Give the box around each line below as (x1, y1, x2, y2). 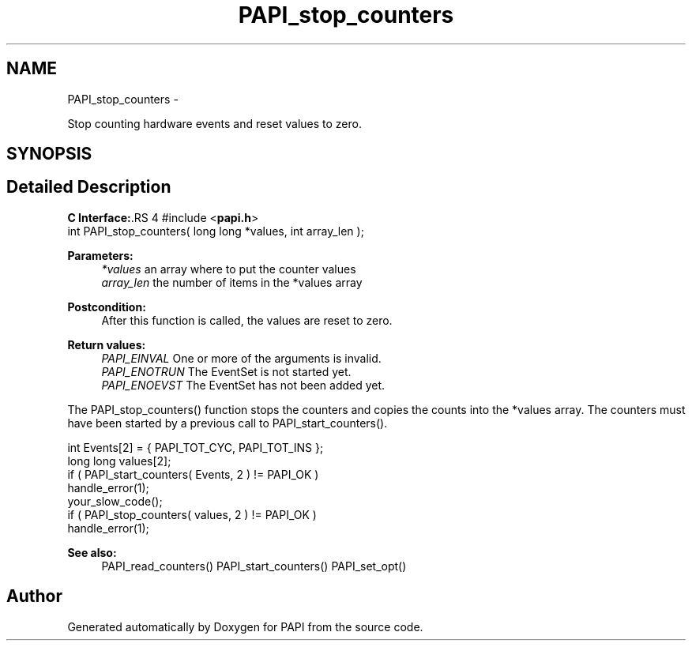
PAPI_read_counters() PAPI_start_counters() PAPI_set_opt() (101, 559, 407, 573)
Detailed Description (6, 177, 171, 197)
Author (6, 586, 62, 607)
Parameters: (67, 248, 134, 262)
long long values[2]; (67, 453, 171, 468)
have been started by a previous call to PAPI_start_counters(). (67, 416, 388, 430)
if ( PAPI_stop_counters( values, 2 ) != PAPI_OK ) (67, 507, 317, 521)
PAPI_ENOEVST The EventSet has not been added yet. (101, 378, 385, 392)
